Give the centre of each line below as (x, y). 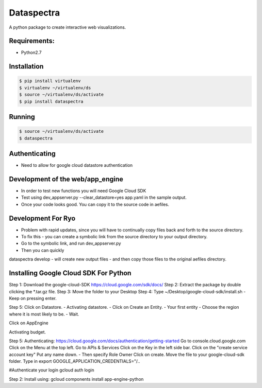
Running (22, 117)
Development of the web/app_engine (66, 179)
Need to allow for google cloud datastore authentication (77, 165)
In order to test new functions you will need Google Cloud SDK (84, 191)
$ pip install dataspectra (51, 101)
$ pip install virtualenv (50, 81)
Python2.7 (31, 53)
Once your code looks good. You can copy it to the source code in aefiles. (95, 204)
